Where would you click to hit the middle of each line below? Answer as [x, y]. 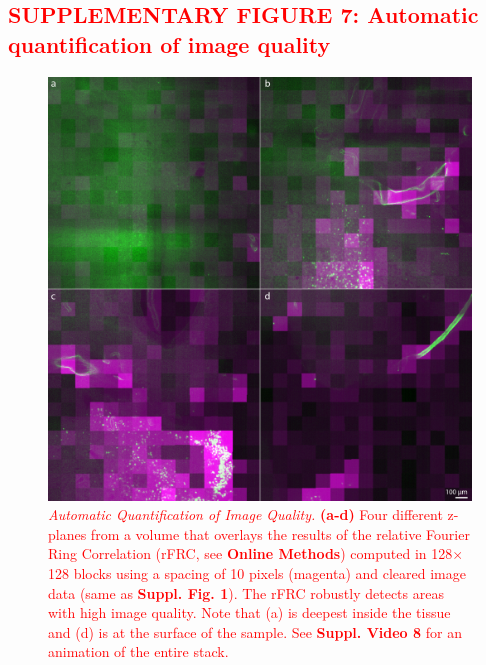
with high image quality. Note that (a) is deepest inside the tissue [249, 612]
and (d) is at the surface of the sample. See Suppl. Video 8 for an [255, 631]
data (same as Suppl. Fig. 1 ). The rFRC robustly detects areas [246, 592]
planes [67, 533]
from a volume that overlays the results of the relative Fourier [280, 533]
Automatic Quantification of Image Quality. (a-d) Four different [245, 514]
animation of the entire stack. [138, 651]
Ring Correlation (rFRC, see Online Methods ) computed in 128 [250, 553]
